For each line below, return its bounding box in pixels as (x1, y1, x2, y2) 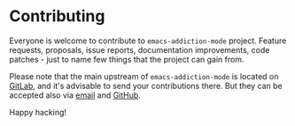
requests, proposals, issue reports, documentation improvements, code (9, 44, 270, 55)
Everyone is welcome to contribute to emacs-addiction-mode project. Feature (9, 35, 287, 46)
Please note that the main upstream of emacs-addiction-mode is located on (9, 70, 279, 81)
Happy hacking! (9, 107, 67, 117)
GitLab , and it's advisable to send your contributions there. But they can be (9, 80, 283, 91)
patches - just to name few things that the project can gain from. (9, 54, 245, 64)
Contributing (9, 6, 105, 26)
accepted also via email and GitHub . (9, 90, 142, 100)
